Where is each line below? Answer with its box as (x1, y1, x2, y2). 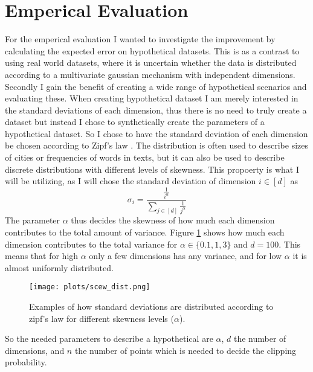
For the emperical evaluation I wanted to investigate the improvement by (5, 33, 276, 45)
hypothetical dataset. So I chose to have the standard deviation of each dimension (5, 127, 308, 139)
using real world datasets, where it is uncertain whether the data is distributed (5, 56, 297, 69)
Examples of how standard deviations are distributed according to (29, 300, 274, 313)
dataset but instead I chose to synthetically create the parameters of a (5, 115, 265, 128)
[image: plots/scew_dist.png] (29, 283, 150, 292)
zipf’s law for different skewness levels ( (29, 312, 174, 324)
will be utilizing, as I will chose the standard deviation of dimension (5, 175, 256, 187)
